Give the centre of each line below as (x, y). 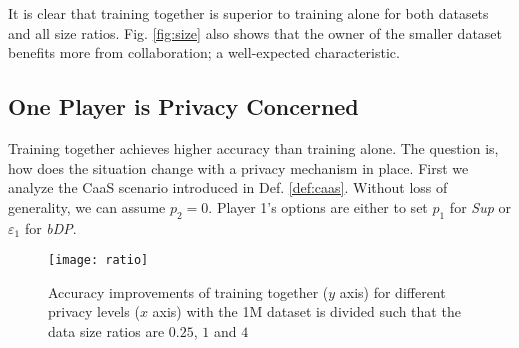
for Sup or (480, 206)
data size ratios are (106, 331)
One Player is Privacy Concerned (183, 106)
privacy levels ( (94, 311)
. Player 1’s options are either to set (318, 206)
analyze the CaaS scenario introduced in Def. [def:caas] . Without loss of (228, 187)
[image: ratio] (98, 260)
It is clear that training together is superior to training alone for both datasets (248, 13)
